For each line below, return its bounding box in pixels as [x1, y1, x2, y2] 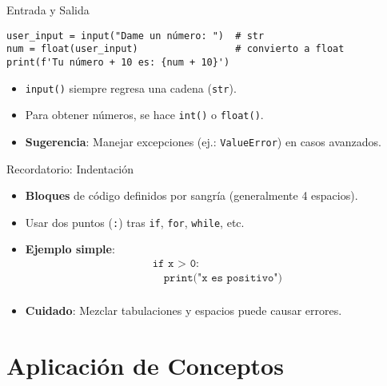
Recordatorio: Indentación [6, 160, 134, 177]
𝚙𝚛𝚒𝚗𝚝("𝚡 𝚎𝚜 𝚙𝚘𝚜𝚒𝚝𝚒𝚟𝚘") [163, 273, 283, 285]
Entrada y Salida [6, 2, 90, 18]
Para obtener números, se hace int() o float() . [25, 106, 264, 123]
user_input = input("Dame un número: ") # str [6, 30, 265, 42]
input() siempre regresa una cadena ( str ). [25, 79, 237, 96]
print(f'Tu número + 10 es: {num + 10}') [6, 56, 230, 68]
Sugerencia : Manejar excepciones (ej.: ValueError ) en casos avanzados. [25, 133, 381, 149]
